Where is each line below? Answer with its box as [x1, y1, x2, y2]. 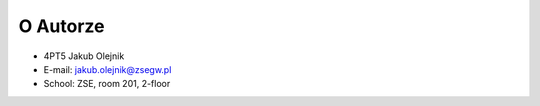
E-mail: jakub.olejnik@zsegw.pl [43, 63, 172, 75]
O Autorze [18, 15, 105, 37]
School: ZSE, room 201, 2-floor [43, 78, 171, 90]
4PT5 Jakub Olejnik [43, 50, 125, 62]
